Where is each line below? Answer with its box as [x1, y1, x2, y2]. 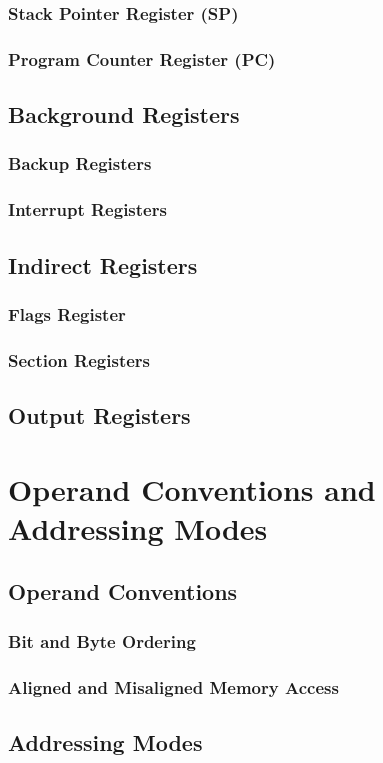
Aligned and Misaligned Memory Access [8, 674, 339, 699]
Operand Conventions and [8, 468, 376, 509]
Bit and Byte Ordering [8, 628, 196, 653]
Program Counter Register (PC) [8, 46, 276, 71]
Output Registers [8, 400, 191, 431]
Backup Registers [8, 151, 152, 176]
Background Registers [8, 99, 240, 130]
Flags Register [8, 301, 126, 326]
